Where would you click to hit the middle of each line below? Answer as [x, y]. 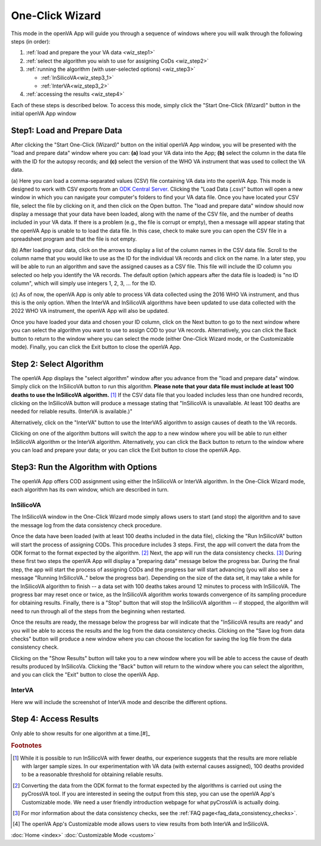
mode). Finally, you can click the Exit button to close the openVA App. [96, 347]
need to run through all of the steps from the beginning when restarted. [98, 611]
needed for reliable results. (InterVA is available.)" [72, 412]
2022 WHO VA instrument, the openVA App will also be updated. [90, 311]
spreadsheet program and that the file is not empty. [74, 239]
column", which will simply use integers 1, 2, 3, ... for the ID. [84, 284]
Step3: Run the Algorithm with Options [84, 467]
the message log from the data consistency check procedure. [86, 525]
